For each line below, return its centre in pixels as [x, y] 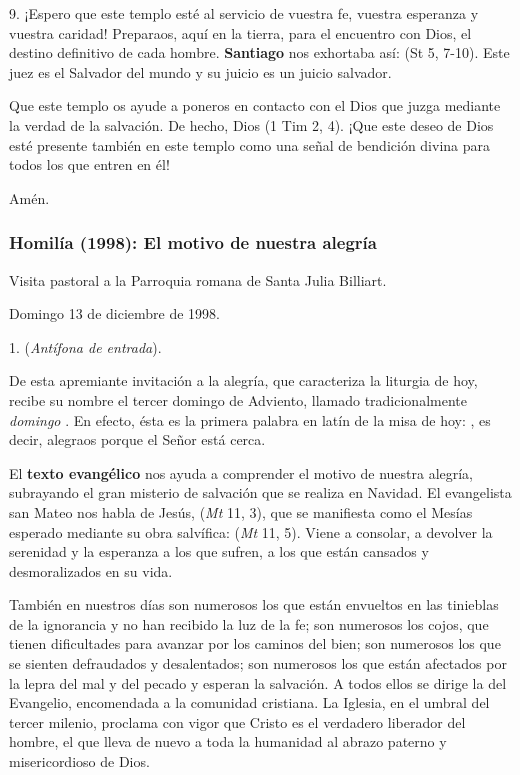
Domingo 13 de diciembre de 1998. [114, 313]
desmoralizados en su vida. [91, 570]
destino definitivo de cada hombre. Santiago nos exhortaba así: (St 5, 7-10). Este [259, 52]
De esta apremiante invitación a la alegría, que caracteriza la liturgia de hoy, [243, 380]
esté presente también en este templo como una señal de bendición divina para [250, 144]
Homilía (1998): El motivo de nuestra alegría [193, 242]
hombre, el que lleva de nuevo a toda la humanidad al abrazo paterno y [228, 741]
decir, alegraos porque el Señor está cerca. [137, 439]
